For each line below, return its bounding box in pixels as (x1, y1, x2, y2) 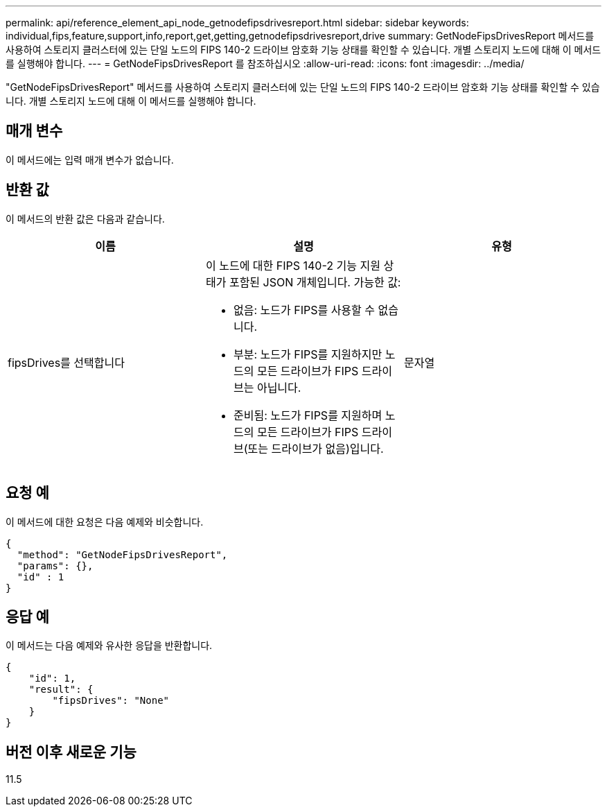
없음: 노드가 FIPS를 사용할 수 (233, 302, 376, 317)
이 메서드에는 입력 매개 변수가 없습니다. (6, 153, 174, 166)
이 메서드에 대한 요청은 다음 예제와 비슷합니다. (6, 515, 204, 528)
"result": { (28, 684, 94, 696)
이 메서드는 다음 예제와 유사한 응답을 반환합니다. (6, 639, 213, 652)
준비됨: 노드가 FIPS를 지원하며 (233, 408, 382, 422)
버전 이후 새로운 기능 (6, 743, 137, 761)
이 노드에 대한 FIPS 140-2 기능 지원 (205, 258, 380, 273)
